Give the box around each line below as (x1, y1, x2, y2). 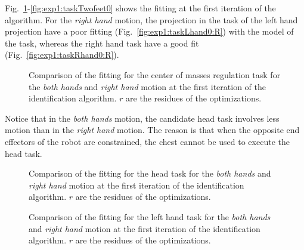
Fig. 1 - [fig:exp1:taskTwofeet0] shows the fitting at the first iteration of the (5, 2, 276, 14)
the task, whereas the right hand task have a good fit (5, 36, 199, 49)
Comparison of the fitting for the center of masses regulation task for (29, 68, 281, 81)
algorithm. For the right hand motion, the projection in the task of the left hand (5, 13, 298, 26)
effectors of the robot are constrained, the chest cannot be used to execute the (5, 135, 290, 147)
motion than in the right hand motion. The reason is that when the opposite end (5, 124, 300, 136)
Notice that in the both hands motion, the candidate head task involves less (5, 112, 280, 124)
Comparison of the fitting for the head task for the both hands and (29, 167, 271, 180)
